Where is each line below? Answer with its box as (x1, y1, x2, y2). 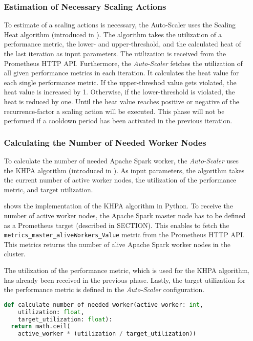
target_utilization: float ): (18, 316, 112, 323)
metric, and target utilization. (4, 184, 93, 194)
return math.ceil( (11, 323, 71, 330)
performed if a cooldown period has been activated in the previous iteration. (4, 115, 232, 126)
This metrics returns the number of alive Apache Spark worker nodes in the (4, 239, 231, 249)
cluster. (4, 249, 26, 259)
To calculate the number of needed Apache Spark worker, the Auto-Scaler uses (4, 155, 239, 165)
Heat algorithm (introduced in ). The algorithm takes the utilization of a (4, 29, 222, 39)
